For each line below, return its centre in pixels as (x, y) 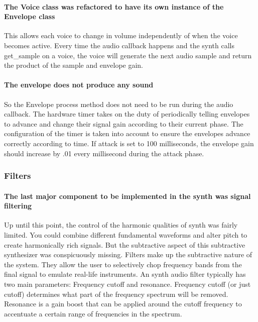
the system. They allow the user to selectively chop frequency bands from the (123, 264)
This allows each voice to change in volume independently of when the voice (121, 35)
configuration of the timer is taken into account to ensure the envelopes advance (127, 133)
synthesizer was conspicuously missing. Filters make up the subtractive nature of (128, 254)
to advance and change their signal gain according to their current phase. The (124, 123)
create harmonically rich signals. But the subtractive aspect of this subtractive (125, 244)
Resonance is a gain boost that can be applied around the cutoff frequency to (123, 304)
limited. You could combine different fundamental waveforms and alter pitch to (126, 234)
